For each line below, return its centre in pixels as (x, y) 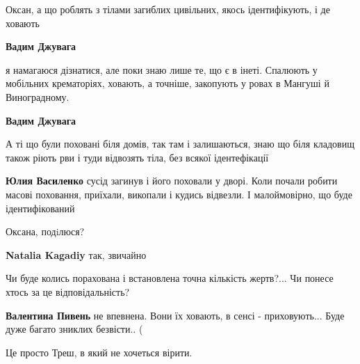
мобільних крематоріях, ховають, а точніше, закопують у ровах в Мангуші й (167, 83)
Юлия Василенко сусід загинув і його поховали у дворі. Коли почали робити (172, 181)
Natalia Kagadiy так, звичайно (76, 254)
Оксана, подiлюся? (45, 231)
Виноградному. (38, 96)
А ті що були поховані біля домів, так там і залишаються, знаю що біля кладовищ (180, 144)
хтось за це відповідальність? (68, 291)
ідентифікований (40, 208)
